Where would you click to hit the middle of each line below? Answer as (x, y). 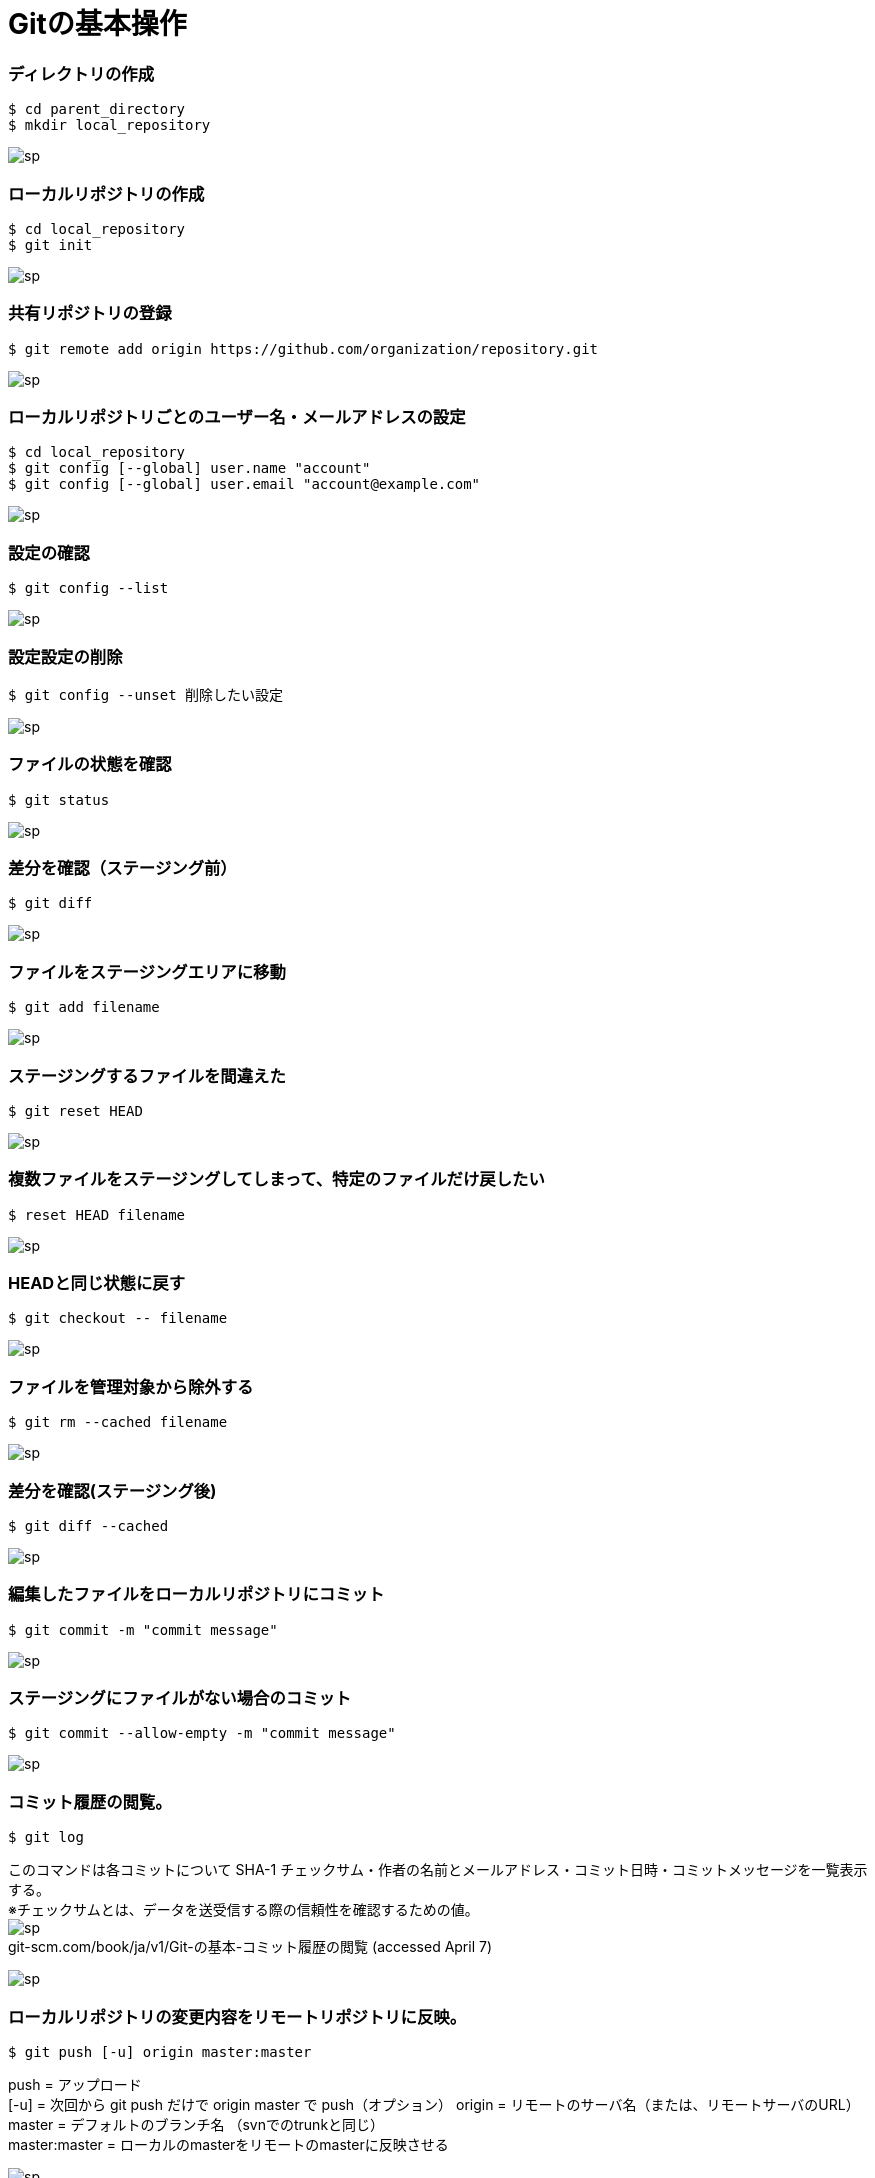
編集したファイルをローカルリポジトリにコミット (196, 1594)
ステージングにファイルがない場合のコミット (180, 1698)
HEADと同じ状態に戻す (97, 1283)
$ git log (46, 1837)
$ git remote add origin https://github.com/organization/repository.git (303, 348)
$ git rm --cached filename (118, 1422)
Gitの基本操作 (97, 24)
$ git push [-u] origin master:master (160, 2051)
